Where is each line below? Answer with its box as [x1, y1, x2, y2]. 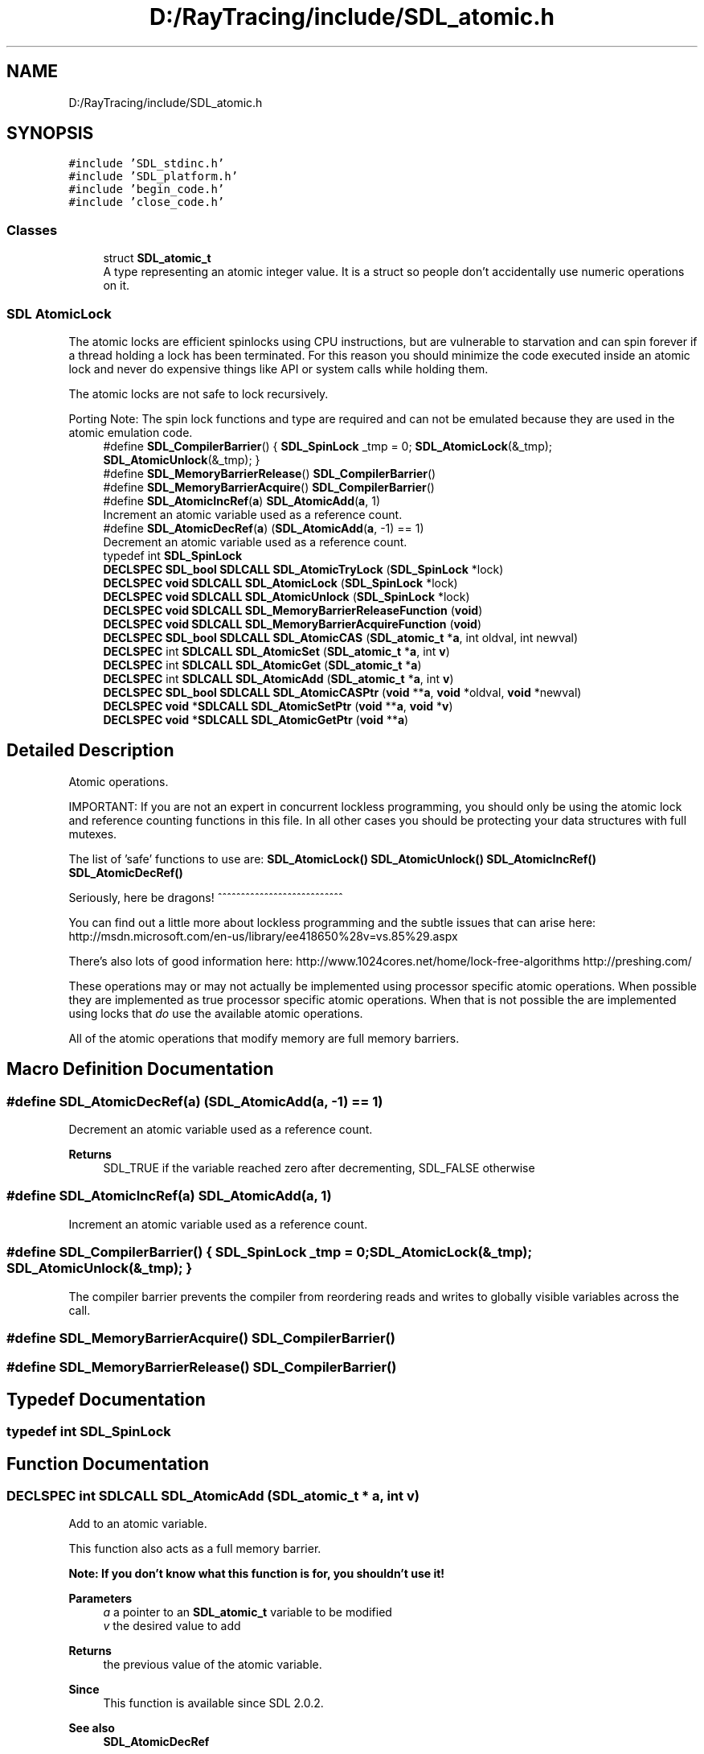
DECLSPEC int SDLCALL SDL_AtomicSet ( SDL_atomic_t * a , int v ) [103, 644, 450, 658]
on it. [103, 278, 129, 293]
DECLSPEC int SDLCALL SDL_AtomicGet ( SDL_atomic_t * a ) [103, 657, 422, 672]
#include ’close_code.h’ [68, 196, 225, 209]
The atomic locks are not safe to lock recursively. [68, 386, 329, 401]
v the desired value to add [103, 1619, 241, 1633]
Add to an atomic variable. [68, 1517, 207, 1531]
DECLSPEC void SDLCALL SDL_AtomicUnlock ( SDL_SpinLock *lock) [103, 589, 470, 603]
